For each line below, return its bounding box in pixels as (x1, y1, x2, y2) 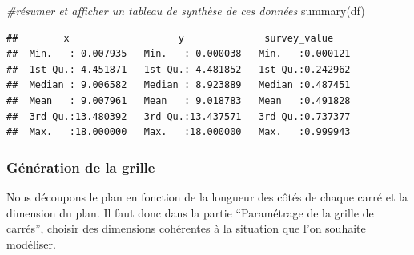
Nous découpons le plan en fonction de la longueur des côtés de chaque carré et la (6, 188, 408, 205)
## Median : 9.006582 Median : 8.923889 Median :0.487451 (6, 79, 351, 91)
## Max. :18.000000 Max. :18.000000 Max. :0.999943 (6, 126, 351, 138)
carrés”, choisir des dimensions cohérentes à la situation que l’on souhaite (6, 220, 366, 237)
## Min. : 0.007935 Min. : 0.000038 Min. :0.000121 (6, 48, 351, 60)
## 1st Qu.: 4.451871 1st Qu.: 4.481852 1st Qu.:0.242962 (6, 63, 351, 75)
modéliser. (6, 235, 56, 252)
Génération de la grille (6, 157, 155, 177)
